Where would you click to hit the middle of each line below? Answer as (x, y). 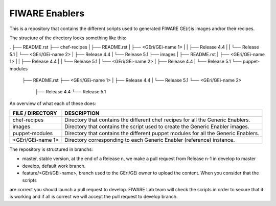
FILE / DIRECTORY (35, 113)
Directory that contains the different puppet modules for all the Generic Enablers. (162, 134)
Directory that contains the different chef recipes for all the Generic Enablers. (157, 120)
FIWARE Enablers (47, 13)
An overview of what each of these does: (53, 103)
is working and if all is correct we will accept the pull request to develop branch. (94, 197)
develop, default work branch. (54, 166)
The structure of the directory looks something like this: (68, 38)
